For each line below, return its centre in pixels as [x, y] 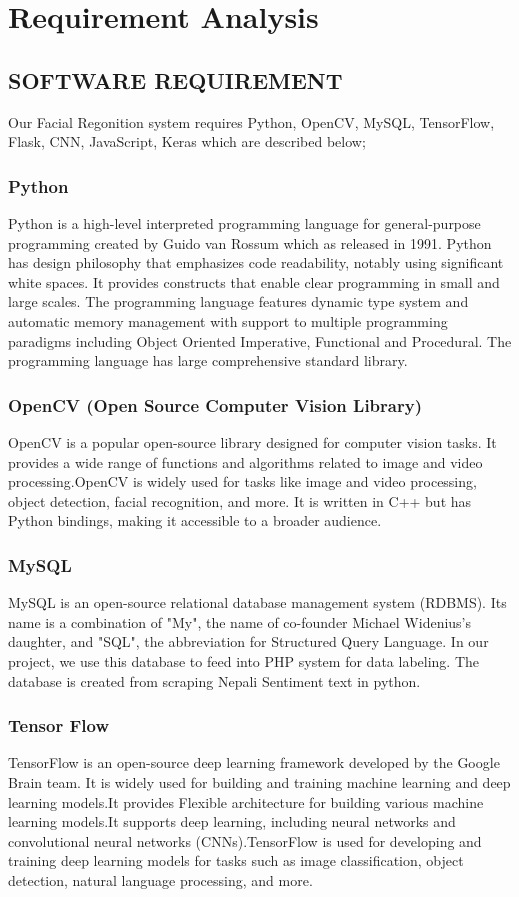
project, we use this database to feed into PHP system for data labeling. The [244, 660]
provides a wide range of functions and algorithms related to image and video [245, 461]
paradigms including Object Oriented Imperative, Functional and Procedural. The [260, 340]
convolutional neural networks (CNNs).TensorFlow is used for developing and [245, 840]
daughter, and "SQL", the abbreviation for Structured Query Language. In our [248, 641]
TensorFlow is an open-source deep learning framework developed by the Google [254, 762]
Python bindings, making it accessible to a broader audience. [195, 520]
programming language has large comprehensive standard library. [208, 360]
